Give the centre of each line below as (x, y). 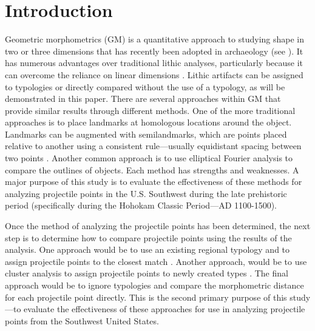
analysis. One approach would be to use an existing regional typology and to (147, 249)
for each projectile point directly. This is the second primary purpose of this (146, 297)
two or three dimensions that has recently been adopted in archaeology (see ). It (154, 51)
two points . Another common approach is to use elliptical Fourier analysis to (149, 158)
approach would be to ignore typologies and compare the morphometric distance (154, 285)
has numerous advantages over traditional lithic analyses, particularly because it (154, 63)
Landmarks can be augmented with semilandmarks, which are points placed (146, 134)
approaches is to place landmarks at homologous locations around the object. (148, 122)
